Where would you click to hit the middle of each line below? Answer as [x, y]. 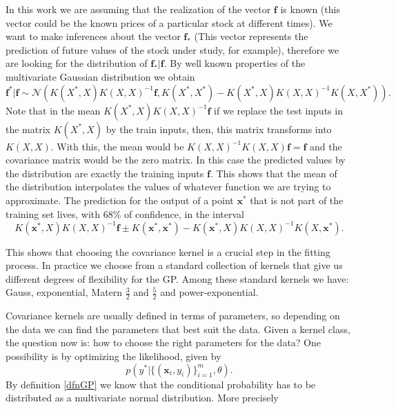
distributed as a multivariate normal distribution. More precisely [142, 398]
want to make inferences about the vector [93, 36]
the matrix [28, 129]
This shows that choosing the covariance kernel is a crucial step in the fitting [168, 251]
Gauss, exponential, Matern [64, 292]
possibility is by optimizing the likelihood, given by [113, 356]
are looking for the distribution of [77, 63]
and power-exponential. [209, 292]
